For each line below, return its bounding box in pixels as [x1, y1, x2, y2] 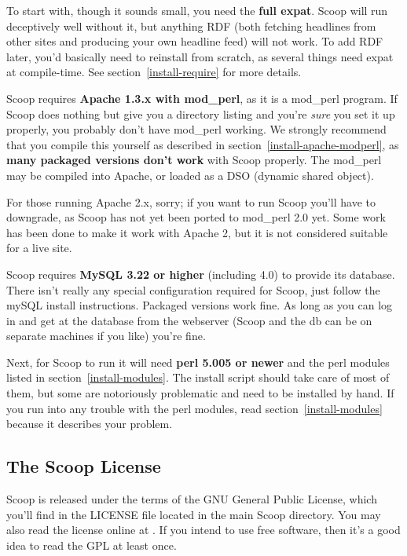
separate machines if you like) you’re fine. [6, 327, 206, 344]
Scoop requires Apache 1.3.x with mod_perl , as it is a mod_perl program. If [6, 90, 398, 106]
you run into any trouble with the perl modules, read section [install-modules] [6, 400, 383, 416]
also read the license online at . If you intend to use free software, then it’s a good [6, 521, 401, 538]
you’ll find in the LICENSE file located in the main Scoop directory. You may [6, 506, 381, 522]
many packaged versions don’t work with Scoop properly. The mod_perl [6, 152, 382, 168]
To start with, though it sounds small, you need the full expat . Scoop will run [6, 2, 388, 18]
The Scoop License [6, 454, 161, 478]
